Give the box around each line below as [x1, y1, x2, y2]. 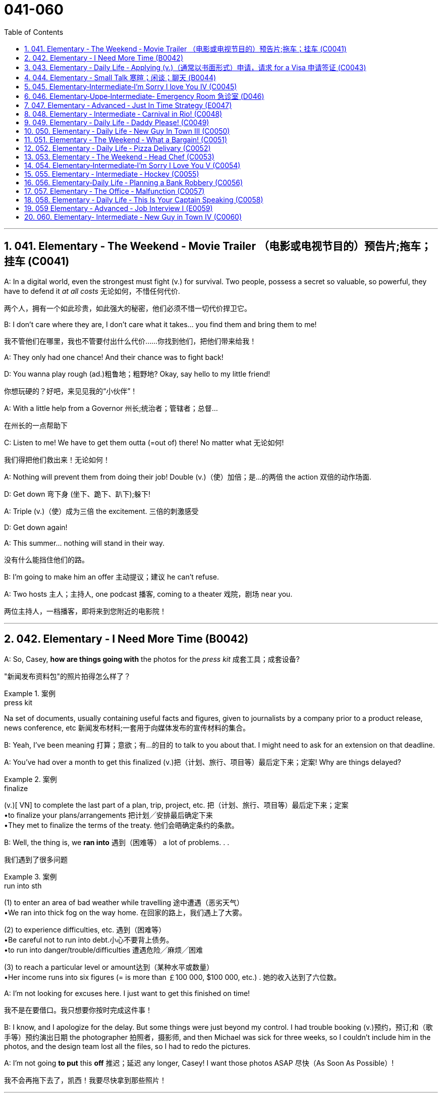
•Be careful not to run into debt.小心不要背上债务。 [4, 935, 174, 945]
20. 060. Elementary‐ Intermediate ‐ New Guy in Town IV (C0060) [24, 212, 242, 221]
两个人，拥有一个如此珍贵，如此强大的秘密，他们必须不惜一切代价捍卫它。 [4, 303, 251, 312]
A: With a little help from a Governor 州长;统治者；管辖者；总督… [4, 403, 218, 412]
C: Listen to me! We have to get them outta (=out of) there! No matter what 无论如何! [4, 438, 284, 447]
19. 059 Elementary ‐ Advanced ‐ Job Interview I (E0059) [24, 203, 213, 213]
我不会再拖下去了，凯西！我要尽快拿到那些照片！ [4, 1076, 167, 1085]
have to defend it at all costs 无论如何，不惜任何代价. [4, 286, 180, 295]
